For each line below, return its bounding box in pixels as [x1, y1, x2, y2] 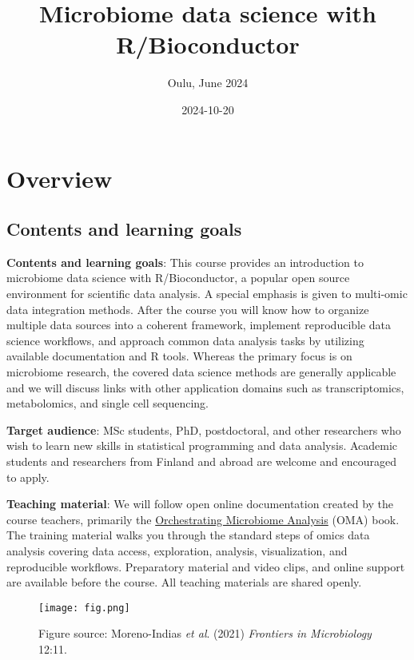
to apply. [6, 468, 50, 485]
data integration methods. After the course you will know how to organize [6, 300, 369, 317]
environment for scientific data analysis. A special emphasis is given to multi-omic [6, 285, 408, 302]
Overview [6, 161, 113, 194]
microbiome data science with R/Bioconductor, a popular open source [6, 269, 350, 286]
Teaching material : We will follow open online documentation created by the [6, 495, 394, 512]
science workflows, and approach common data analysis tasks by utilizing [6, 332, 364, 348]
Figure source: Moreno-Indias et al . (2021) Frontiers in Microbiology [38, 625, 372, 642]
